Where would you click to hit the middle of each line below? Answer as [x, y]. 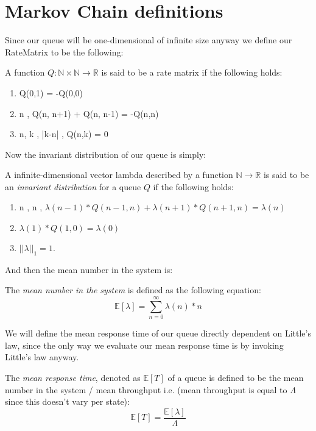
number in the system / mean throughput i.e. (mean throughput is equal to [146, 389]
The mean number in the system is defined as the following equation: [133, 290]
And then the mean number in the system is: [89, 269]
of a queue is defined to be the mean [236, 377]
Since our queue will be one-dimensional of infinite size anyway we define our [149, 40]
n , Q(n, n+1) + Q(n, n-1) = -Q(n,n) [89, 113]
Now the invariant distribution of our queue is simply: [106, 154]
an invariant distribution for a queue [73, 186]
